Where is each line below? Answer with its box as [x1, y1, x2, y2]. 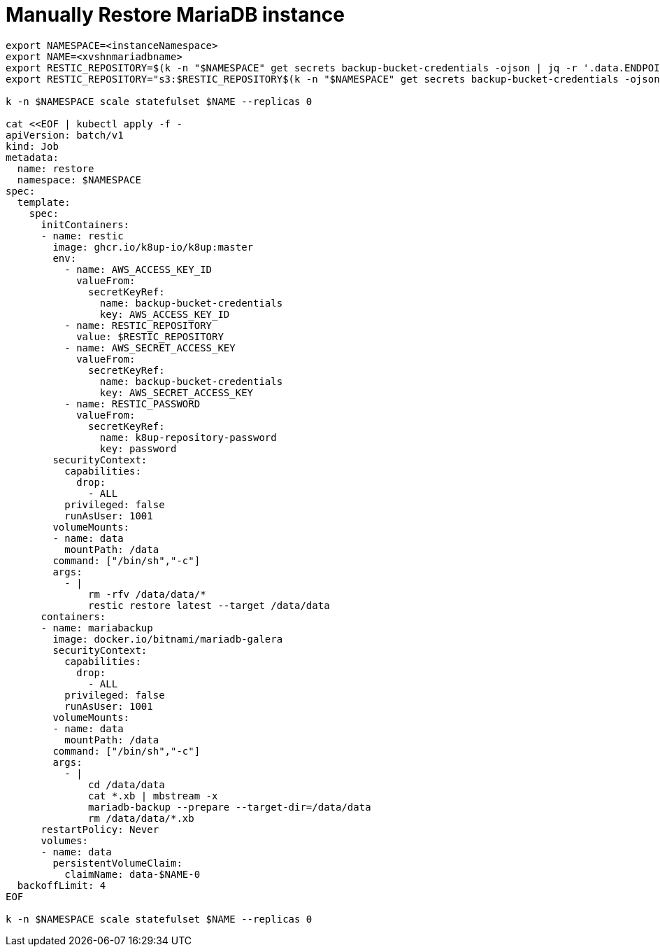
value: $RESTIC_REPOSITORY [76, 330, 224, 342]
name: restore [17, 162, 94, 174]
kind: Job [6, 140, 59, 152]
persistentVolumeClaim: [52, 857, 182, 869]
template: [17, 196, 71, 208]
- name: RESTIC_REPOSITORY [64, 319, 213, 331]
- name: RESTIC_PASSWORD [64, 398, 201, 409]
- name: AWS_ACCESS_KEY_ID [64, 263, 213, 275]
